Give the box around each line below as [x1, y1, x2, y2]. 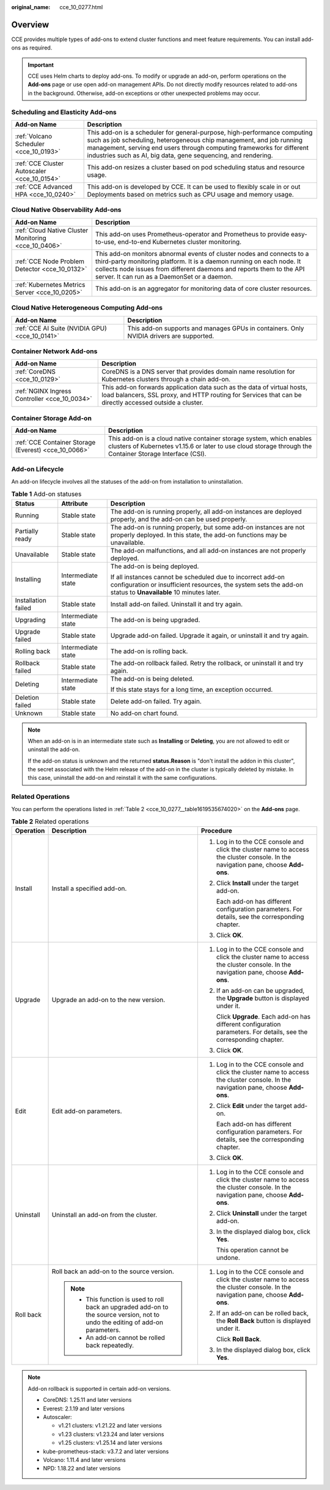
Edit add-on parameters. [51, 1107, 122, 1115]
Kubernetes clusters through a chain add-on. [101, 375, 231, 384]
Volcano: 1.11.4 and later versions [43, 1456, 126, 1463]
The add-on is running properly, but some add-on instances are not [110, 523, 305, 531]
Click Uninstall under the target [216, 1209, 307, 1218]
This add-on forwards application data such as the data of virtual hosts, [101, 383, 308, 392]
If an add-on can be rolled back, [216, 1309, 309, 1317]
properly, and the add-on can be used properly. [110, 515, 248, 523]
